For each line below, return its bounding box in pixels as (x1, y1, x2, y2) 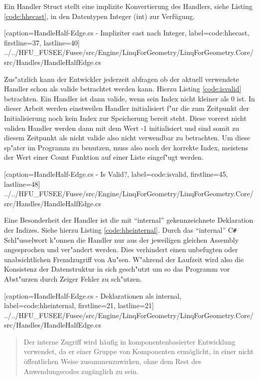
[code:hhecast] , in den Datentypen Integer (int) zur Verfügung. (4, 10, 195, 21)
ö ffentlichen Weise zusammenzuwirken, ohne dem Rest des (23, 356, 201, 367)
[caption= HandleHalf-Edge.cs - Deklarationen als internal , (4, 290, 182, 301)
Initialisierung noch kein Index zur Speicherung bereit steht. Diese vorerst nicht (4, 112, 247, 123)
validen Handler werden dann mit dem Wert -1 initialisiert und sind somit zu (4, 122, 240, 133)
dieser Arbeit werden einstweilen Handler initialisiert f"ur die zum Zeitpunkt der (4, 103, 249, 113)
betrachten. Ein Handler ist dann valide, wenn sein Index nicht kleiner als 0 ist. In (4, 93, 255, 103)
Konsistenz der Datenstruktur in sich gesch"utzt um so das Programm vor (4, 264, 230, 274)
